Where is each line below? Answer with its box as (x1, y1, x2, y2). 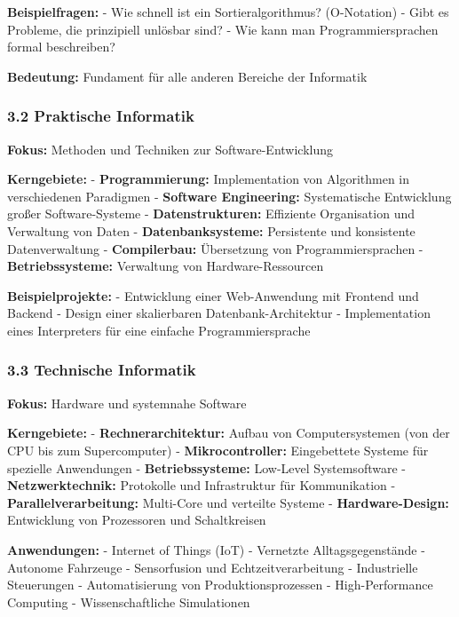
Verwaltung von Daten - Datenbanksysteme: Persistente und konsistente (7, 221, 415, 240)
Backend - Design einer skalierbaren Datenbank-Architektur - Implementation (7, 304, 431, 322)
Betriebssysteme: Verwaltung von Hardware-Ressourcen (7, 257, 324, 275)
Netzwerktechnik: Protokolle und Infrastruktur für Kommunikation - (7, 476, 396, 494)
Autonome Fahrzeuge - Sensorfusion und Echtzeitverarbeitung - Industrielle (7, 558, 418, 576)
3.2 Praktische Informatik (7, 105, 194, 127)
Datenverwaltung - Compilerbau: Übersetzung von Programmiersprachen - (7, 239, 423, 257)
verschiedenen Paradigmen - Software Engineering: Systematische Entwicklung (7, 186, 452, 205)
